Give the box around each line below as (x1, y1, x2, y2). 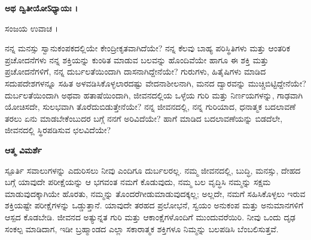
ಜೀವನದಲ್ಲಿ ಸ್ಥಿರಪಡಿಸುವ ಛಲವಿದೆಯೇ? (5, 124, 111, 136)
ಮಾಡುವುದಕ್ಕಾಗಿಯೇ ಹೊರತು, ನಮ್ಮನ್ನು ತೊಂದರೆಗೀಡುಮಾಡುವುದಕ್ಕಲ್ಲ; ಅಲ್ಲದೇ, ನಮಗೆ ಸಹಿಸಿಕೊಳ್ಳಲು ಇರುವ (5, 187, 306, 199)
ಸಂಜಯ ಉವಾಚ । (5, 21, 59, 34)
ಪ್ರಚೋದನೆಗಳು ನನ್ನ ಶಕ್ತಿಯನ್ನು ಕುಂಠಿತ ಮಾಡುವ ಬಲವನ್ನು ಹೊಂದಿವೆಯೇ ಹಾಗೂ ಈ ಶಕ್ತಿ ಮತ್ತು (5, 53, 269, 66)
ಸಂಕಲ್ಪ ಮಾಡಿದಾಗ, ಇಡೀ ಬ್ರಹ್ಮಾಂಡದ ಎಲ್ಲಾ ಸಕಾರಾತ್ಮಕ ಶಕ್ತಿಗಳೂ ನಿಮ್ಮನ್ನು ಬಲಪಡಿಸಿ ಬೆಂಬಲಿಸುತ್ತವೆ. (5, 222, 279, 235)
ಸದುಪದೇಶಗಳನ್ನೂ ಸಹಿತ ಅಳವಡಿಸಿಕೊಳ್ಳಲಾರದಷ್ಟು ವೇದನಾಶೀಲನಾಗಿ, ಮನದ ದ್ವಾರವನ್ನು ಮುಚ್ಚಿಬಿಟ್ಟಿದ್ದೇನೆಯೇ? (5, 76, 306, 89)
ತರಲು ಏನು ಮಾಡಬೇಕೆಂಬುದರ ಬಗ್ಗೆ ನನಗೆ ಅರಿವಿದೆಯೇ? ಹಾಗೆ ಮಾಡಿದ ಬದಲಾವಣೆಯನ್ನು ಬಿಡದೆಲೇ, (5, 112, 283, 124)
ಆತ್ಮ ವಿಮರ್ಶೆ (5, 143, 42, 156)
